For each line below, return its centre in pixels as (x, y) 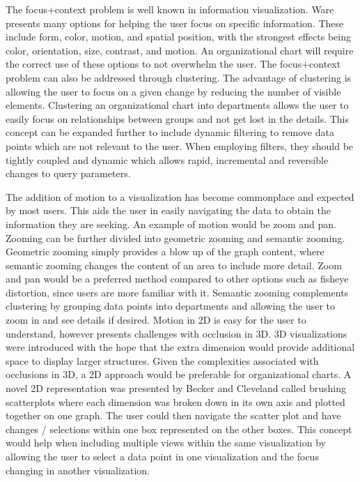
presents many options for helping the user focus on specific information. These (175, 23)
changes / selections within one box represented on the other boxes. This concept (179, 429)
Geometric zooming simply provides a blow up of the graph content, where (165, 251)
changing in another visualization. (78, 470)
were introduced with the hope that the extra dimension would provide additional (180, 347)
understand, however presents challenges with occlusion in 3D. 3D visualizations (177, 333)
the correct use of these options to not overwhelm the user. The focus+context (173, 64)
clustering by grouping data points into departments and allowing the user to (171, 306)
